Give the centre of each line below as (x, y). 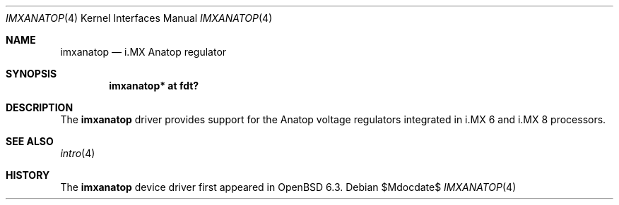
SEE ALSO (30, 141)
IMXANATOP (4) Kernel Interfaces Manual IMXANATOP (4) (139, 18)
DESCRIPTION (40, 107)
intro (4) (78, 153)
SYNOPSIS (31, 74)
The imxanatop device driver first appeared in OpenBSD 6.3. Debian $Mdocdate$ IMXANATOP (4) (288, 187)
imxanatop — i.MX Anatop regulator (143, 52)
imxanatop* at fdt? (154, 86)
